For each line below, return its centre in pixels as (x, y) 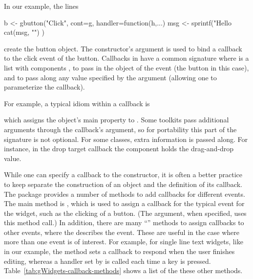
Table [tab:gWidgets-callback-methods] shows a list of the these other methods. (123, 270)
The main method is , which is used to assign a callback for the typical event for (124, 203)
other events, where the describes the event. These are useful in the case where (122, 232)
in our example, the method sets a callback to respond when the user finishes (119, 251)
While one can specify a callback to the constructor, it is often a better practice (123, 174)
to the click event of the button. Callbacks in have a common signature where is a (126, 58)
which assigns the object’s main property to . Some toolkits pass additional (116, 120)
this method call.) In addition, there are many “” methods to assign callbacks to (124, 222)
